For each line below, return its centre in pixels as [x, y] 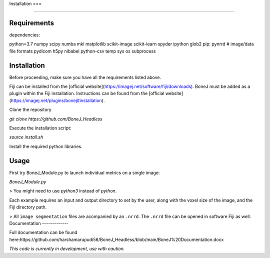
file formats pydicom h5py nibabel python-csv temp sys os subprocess [82, 51]
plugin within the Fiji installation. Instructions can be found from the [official [87, 93]
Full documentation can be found [43, 232]
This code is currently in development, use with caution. [67, 249]
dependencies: [24, 34]
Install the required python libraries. [46, 146]
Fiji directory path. [28, 207]
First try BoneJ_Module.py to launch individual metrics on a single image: [84, 172]
